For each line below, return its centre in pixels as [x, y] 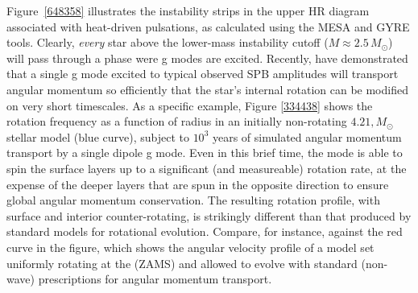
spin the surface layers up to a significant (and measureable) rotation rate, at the [207, 168]
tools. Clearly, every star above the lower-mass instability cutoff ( [168, 42]
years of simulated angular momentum [307, 136]
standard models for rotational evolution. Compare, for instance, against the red [205, 231]
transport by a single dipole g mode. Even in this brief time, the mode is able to [205, 153]
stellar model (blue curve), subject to [98, 136]
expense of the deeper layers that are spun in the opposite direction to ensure [198, 184]
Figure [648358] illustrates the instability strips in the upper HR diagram [188, 10]
